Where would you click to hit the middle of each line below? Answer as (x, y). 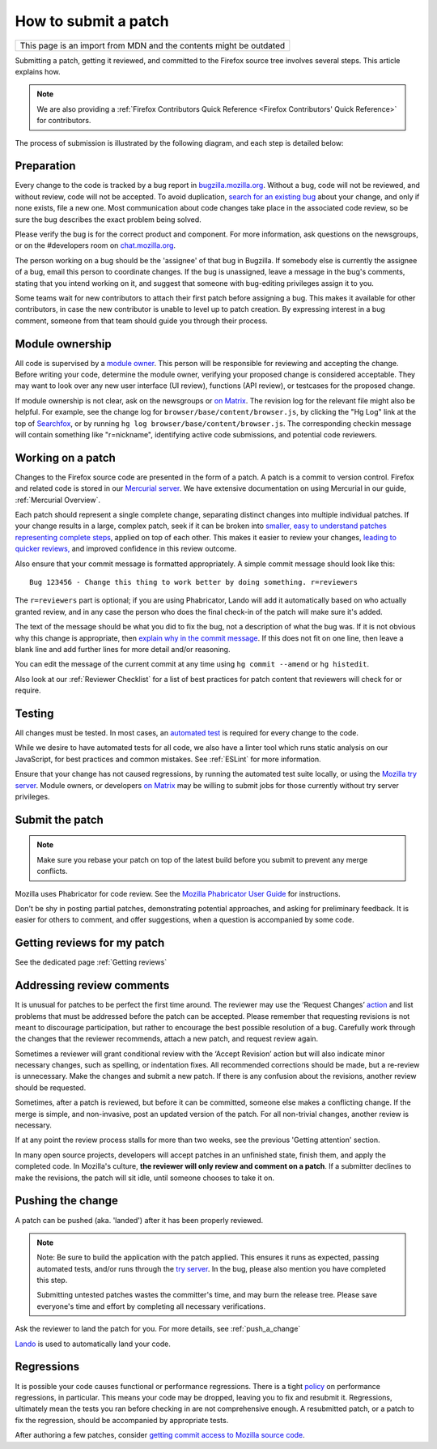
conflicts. (52, 872)
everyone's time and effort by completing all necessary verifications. (151, 1306)
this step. (52, 1281)
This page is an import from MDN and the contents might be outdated (153, 45)
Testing (34, 713)
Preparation (45, 166)
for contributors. (64, 121)
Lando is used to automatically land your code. (93, 1344)
